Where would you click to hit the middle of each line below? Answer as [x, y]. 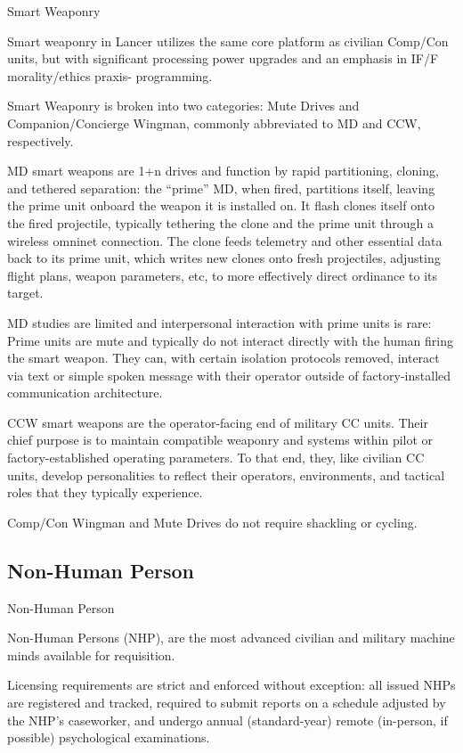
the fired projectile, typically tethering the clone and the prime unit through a [220, 222]
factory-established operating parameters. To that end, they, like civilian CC [216, 458]
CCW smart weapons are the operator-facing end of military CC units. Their [218, 422]
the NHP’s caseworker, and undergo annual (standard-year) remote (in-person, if [227, 720]
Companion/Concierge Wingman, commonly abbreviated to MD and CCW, [214, 123]
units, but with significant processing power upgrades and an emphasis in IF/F [223, 58]
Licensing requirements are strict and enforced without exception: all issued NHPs [231, 685]
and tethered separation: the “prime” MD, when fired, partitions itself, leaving [221, 188]
